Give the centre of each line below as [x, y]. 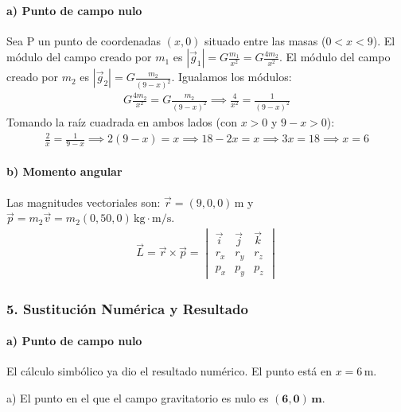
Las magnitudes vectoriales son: [84, 202]
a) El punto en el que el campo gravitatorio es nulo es [138, 397]
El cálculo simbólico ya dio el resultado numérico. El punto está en [169, 371]
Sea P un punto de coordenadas [84, 40]
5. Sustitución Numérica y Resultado [127, 308]
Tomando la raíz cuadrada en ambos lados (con [122, 121]
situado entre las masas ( [265, 40]
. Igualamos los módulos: [232, 77]
